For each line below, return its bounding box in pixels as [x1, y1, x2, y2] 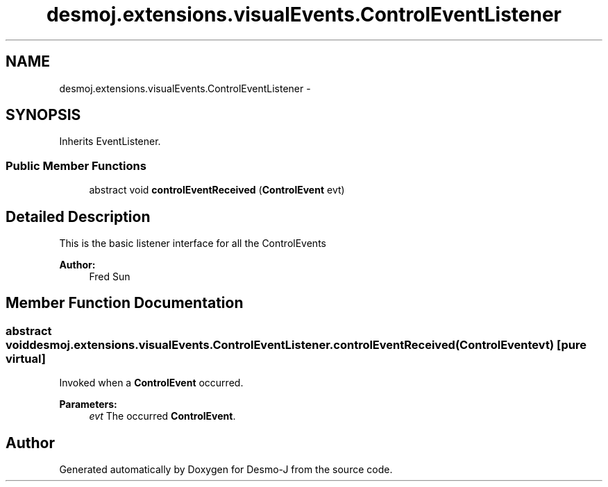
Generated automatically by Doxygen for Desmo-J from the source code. [59, 463, 393, 476]
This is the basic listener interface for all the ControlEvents [59, 237, 326, 250]
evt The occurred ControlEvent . [89, 410, 236, 422]
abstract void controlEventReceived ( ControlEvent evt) [89, 184, 345, 196]
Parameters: [59, 398, 117, 411]
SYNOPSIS [6, 106, 81, 124]
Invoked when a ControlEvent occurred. [59, 377, 244, 389]
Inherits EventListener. [59, 135, 161, 148]
